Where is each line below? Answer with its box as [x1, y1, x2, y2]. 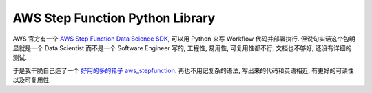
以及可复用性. [12, 76, 52, 84]
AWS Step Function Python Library [12, 10, 216, 25]
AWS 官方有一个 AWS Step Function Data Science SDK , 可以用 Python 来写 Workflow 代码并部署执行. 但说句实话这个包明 [12, 34, 355, 43]
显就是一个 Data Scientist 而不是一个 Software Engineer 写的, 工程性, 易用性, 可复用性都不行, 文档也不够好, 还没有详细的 [12, 43, 352, 52]
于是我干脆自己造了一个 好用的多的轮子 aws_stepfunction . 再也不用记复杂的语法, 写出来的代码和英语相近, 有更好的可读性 [12, 66, 354, 74]
